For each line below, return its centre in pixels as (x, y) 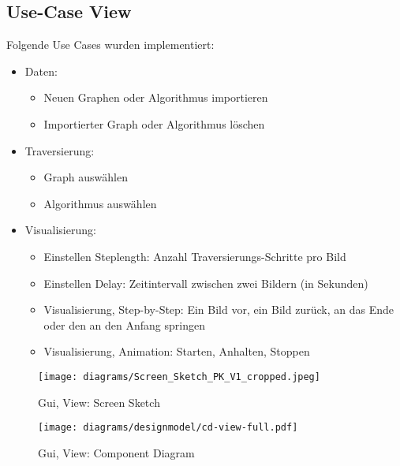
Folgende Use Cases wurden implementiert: (110, 45)
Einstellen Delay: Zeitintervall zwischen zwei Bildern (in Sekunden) (206, 283)
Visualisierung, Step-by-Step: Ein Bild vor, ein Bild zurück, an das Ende (219, 309)
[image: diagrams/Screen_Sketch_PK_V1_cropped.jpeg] (179, 377)
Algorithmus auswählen (100, 203)
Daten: (41, 71)
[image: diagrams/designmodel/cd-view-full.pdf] (168, 428)
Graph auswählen (86, 177)
